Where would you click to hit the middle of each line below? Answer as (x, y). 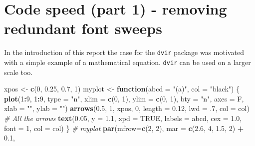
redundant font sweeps (83, 28)
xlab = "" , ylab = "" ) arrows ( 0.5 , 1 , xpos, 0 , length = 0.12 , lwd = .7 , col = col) (127, 108)
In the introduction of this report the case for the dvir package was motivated (124, 52)
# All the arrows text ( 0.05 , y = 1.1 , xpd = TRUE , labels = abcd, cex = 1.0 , (123, 118)
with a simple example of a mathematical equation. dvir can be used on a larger (127, 62)
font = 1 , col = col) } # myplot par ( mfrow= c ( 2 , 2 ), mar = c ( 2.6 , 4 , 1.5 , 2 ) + (124, 128)
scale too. (18, 72)
